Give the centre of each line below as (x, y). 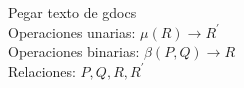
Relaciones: (42, 70)
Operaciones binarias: (74, 51)
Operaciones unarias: (72, 31)
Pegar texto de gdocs (72, 12)
